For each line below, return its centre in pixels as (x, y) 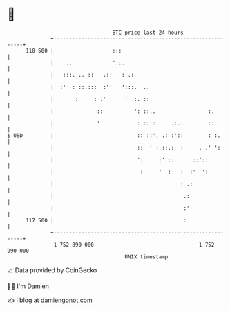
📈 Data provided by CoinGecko (52, 270)
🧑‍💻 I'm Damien (28, 286)
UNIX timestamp (146, 257)
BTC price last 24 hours (148, 33)
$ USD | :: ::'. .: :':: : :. (114, 135)
